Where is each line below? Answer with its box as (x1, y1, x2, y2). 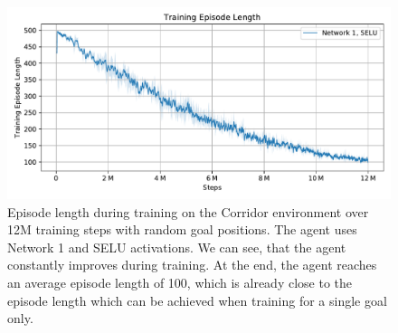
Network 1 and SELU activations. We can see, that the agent (7, 237, 346, 256)
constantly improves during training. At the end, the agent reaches (7, 255, 377, 274)
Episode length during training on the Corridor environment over (7, 202, 369, 221)
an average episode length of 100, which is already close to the (7, 272, 352, 291)
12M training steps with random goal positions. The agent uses (7, 220, 357, 239)
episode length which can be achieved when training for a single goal (7, 290, 387, 309)
